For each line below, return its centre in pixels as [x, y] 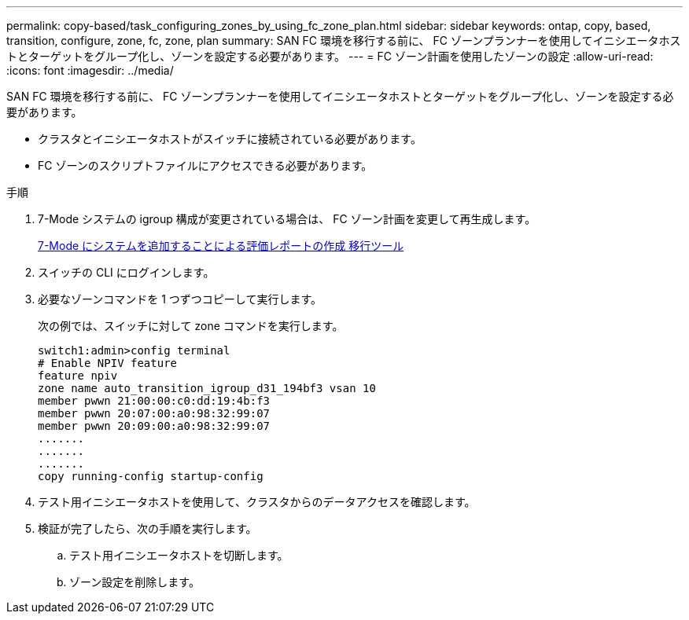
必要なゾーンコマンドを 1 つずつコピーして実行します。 [180, 299]
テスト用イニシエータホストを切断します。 [179, 555]
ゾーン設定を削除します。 [134, 582]
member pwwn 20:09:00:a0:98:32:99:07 [154, 426]
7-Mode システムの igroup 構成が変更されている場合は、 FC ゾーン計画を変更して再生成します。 [287, 219]
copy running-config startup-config [151, 476]
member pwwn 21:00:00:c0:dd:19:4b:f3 [154, 401]
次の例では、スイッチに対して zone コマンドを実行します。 [191, 326]
